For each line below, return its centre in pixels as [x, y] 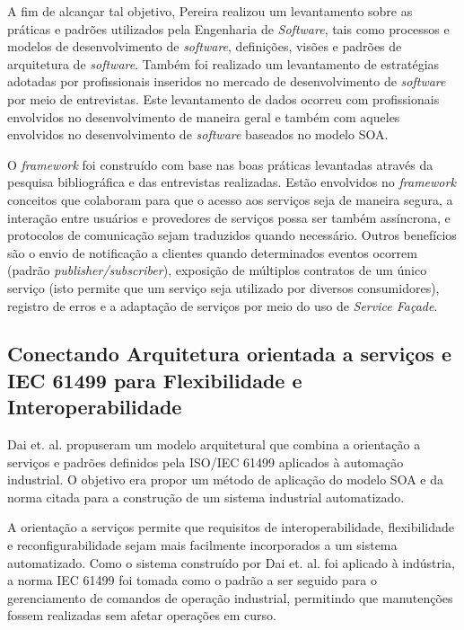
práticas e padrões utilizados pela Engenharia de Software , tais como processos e [228, 28]
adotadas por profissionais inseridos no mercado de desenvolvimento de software [227, 81]
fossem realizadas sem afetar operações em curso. [142, 615]
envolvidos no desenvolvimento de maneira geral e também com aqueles [204, 116]
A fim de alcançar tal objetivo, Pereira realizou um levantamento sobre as [210, 11]
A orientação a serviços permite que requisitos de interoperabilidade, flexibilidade [231, 527]
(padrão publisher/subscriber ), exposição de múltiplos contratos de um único [217, 270]
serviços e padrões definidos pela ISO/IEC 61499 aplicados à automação [206, 461]
